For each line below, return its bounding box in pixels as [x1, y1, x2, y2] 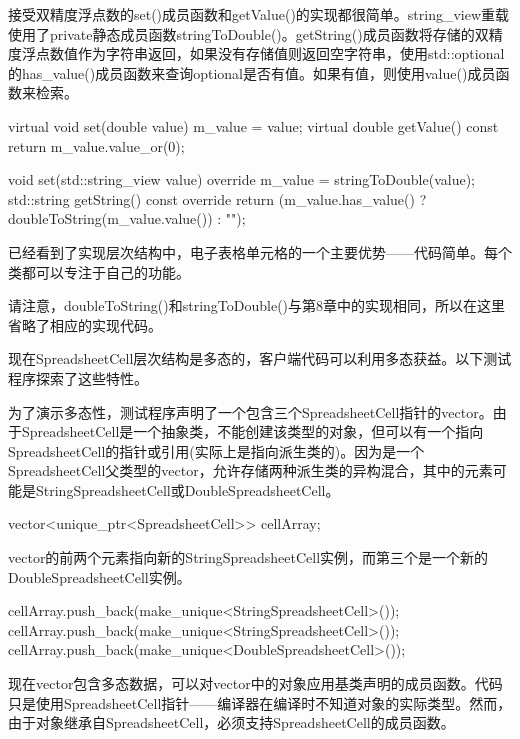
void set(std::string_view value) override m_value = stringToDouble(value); [8, 169, 475, 190]
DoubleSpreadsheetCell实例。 [8, 566, 191, 587]
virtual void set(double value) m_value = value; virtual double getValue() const [8, 115, 499, 136]
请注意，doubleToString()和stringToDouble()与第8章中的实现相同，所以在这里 [8, 295, 506, 316]
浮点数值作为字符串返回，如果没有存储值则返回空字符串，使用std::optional [21, 43, 505, 64]
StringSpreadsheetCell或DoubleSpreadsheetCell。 [35, 479, 340, 500]
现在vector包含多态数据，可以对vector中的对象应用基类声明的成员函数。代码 [8, 673, 503, 694]
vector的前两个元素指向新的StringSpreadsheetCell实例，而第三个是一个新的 [8, 547, 489, 568]
